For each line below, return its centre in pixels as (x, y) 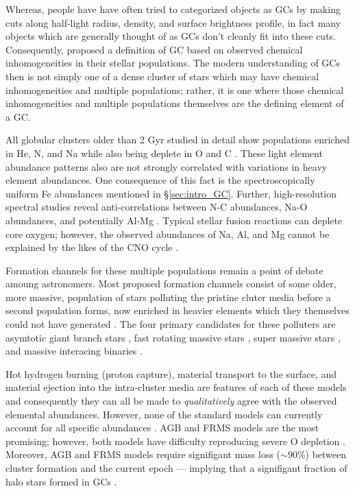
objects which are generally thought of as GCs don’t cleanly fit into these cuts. (171, 36)
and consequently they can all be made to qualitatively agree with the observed (171, 401)
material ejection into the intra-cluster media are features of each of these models (176, 387)
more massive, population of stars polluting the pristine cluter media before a (168, 297)
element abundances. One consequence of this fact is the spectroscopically (160, 180)
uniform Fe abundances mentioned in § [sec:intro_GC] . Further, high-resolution (171, 193)
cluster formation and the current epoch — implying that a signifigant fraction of (176, 468)
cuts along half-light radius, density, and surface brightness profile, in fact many (173, 22)
